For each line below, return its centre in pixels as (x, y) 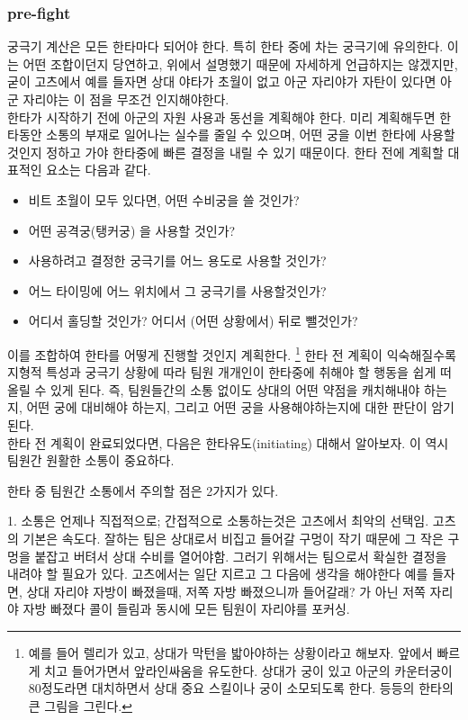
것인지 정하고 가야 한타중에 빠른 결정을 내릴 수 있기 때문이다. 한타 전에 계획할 (225, 152)
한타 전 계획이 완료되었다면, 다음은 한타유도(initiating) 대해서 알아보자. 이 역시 (228, 442)
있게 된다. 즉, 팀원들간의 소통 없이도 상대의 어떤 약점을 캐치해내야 (235, 389)
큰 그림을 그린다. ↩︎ (80, 705)
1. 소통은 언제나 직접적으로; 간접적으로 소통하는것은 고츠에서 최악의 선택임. (218, 521)
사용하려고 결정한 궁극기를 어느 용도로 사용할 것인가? (177, 261)
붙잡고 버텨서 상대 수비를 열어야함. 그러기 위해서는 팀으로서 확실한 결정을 (241, 556)
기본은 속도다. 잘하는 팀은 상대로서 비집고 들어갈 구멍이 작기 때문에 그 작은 (233, 538)
